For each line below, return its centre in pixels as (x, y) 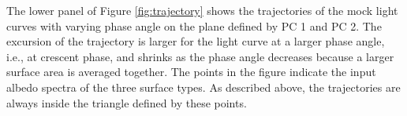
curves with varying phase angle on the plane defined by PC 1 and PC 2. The (194, 25)
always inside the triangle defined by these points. (127, 102)
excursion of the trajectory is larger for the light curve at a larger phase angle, (196, 41)
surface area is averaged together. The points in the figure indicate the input (191, 72)
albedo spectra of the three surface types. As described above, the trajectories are (203, 87)
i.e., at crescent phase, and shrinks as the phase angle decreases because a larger (200, 56)
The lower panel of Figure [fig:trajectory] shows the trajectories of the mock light (202, 10)
